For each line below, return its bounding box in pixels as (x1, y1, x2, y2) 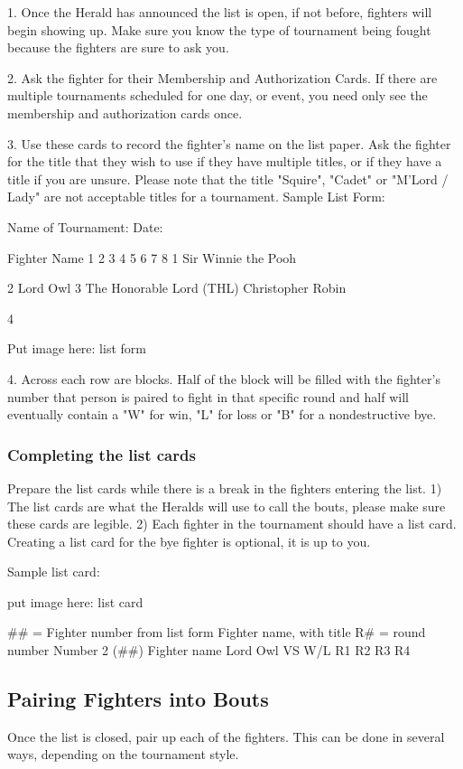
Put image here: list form (7, 339, 146, 358)
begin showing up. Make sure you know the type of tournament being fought (7, 20, 431, 39)
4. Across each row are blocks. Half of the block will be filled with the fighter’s (7, 369, 440, 388)
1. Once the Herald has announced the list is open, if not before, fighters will (7, 3, 432, 21)
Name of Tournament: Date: (7, 217, 163, 236)
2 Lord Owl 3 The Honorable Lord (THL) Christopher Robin (7, 278, 347, 297)
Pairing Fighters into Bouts (7, 685, 269, 713)
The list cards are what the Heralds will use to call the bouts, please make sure (7, 496, 446, 515)
